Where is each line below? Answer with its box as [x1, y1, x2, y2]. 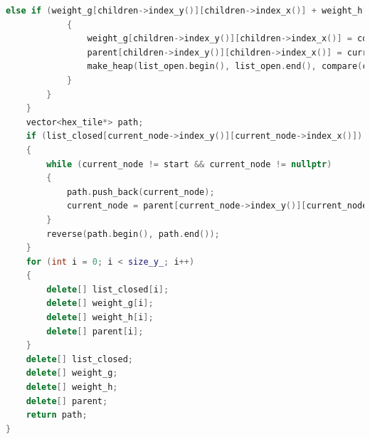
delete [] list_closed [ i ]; [46, 284, 169, 295]
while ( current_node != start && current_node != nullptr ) [46, 159, 332, 169]
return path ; [26, 410, 88, 421]
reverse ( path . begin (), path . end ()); [46, 228, 220, 239]
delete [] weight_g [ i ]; [46, 298, 154, 309]
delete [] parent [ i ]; [46, 326, 144, 337]
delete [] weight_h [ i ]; [46, 312, 154, 323]
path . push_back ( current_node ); [66, 186, 215, 197]
